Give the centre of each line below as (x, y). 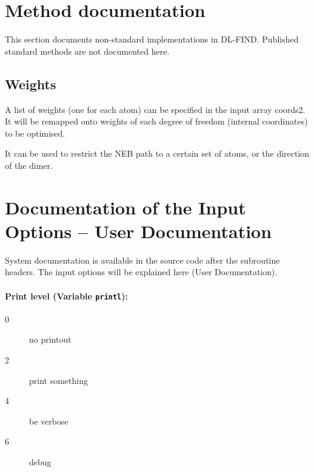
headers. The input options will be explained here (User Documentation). (141, 272)
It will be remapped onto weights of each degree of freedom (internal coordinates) (156, 121)
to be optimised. (35, 133)
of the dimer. (29, 165)
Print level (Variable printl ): (66, 296)
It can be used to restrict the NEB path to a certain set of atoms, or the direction (157, 153)
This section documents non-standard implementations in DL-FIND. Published (152, 39)
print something (58, 380)
